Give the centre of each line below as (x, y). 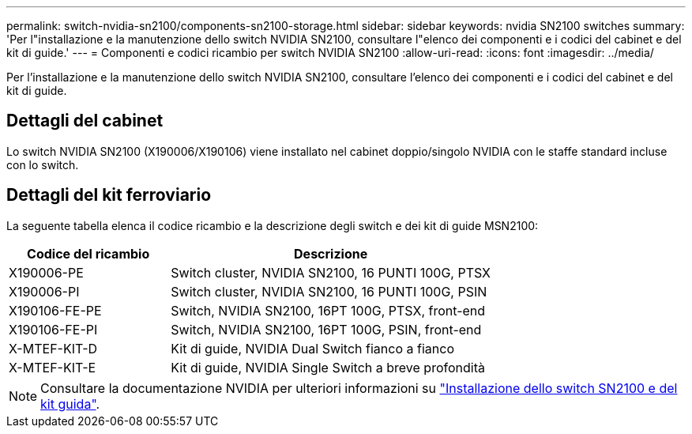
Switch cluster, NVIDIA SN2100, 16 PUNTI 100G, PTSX (331, 272)
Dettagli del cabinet (85, 121)
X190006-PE (46, 272)
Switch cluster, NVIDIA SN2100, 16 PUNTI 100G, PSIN (329, 291)
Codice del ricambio (88, 253)
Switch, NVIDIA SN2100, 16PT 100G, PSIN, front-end (326, 329)
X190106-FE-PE (55, 310)
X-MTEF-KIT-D (53, 348)
